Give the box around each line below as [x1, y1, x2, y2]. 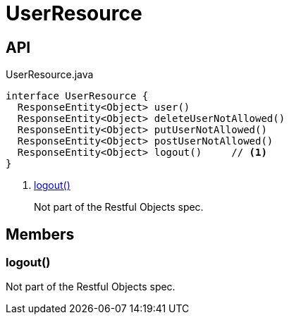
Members [6, 225, 75, 243]
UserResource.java [6, 68, 94, 81]
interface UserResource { [6, 90, 149, 102]
